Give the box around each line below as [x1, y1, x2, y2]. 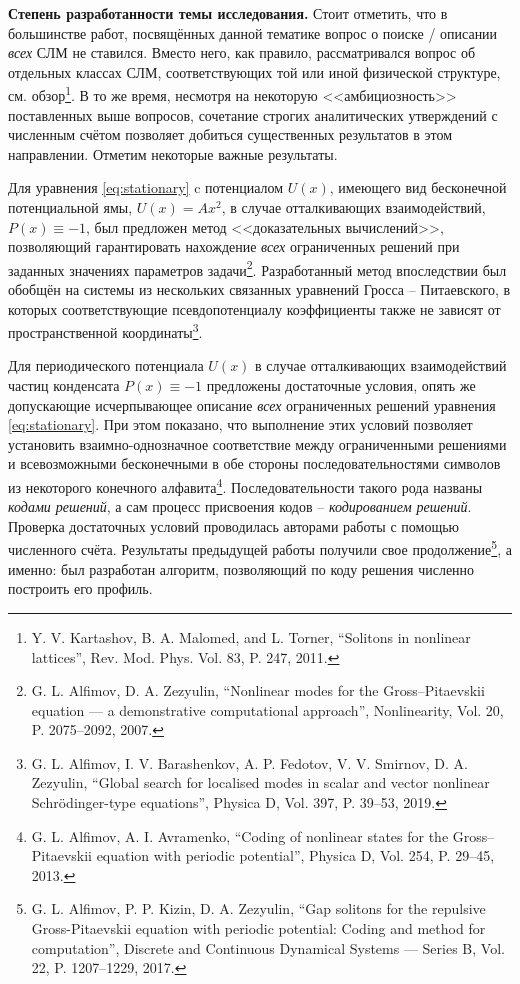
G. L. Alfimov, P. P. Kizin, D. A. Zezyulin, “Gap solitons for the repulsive [31, 898, 486, 919]
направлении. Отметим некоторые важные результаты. [8, 143, 338, 164]
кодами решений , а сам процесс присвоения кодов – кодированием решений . [8, 496, 472, 517]
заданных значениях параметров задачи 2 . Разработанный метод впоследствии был [8, 256, 507, 280]
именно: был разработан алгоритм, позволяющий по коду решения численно [8, 558, 475, 579]
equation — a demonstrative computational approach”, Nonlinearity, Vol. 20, [31, 699, 504, 720]
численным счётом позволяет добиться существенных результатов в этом [8, 124, 453, 145]
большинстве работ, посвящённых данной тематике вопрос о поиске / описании [8, 22, 498, 43]
